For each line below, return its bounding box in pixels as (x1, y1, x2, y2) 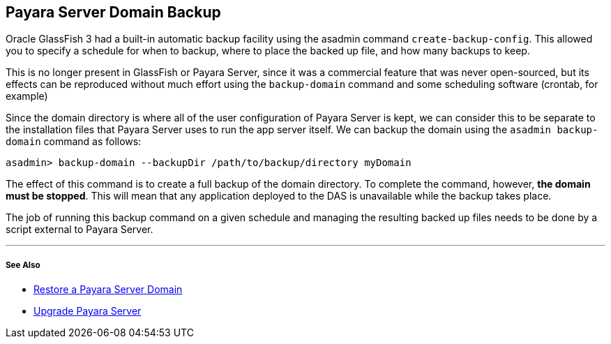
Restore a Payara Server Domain (33, 283, 183, 296)
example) (6, 90, 48, 103)
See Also (6, 260, 40, 270)
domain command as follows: (6, 135, 142, 148)
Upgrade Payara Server (33, 305, 142, 317)
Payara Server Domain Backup (6, 3, 221, 21)
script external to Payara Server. (6, 223, 153, 236)
